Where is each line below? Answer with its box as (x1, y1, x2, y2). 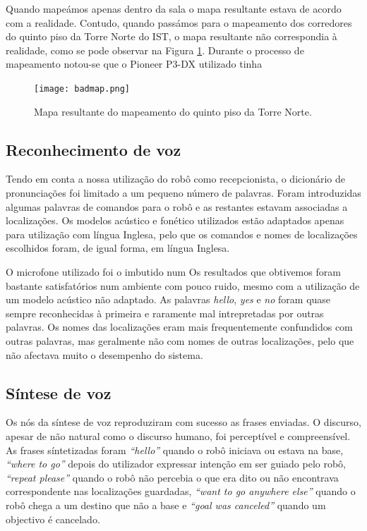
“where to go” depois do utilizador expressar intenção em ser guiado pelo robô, (6, 456, 347, 471)
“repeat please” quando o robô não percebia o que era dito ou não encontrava (6, 470, 339, 484)
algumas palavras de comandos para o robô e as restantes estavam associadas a (6, 199, 348, 214)
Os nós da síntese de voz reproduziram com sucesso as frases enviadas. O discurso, (6, 415, 361, 429)
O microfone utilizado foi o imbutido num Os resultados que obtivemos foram (6, 264, 341, 279)
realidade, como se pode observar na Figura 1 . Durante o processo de (6, 42, 304, 57)
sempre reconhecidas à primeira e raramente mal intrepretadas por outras (6, 305, 324, 320)
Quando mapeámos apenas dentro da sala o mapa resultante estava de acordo (6, 1, 342, 16)
